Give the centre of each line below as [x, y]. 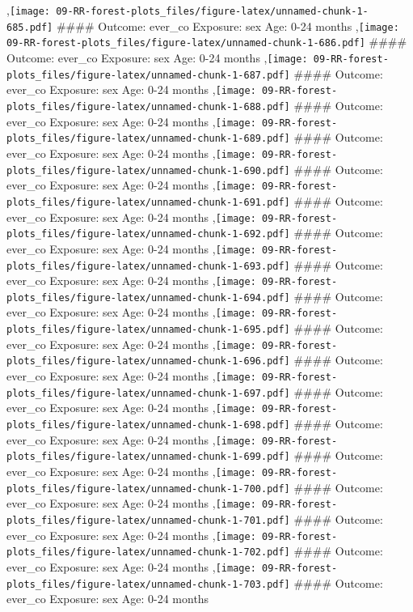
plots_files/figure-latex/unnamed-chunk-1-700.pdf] [148, 489]
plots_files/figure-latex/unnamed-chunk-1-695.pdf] [148, 330]
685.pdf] [30, 27]
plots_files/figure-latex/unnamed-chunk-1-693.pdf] [148, 266]
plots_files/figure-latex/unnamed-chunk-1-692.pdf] [148, 234]
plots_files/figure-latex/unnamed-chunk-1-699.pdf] [148, 457]
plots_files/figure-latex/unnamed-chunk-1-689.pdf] [148, 139]
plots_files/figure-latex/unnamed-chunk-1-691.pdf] [148, 202]
